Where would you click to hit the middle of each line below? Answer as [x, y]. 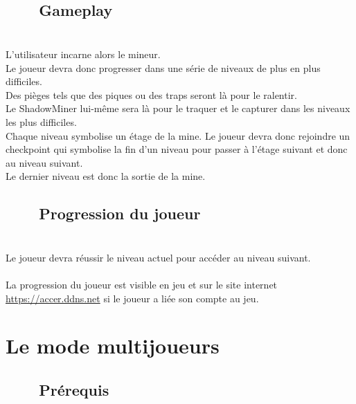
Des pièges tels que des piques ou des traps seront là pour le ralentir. [151, 94]
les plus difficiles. [41, 121]
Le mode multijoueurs [113, 346]
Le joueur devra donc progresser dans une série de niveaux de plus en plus [163, 67]
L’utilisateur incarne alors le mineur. [83, 54]
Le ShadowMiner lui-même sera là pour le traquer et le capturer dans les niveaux [178, 108]
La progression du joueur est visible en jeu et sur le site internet [142, 285]
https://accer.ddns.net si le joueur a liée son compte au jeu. [132, 298]
